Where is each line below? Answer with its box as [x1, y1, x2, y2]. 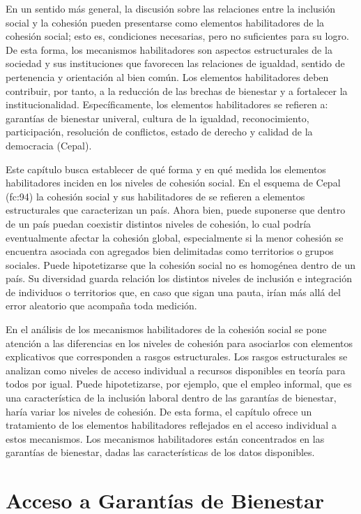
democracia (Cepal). [6, 138, 92, 152]
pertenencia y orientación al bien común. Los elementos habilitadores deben [6, 69, 329, 84]
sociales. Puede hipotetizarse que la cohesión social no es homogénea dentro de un [6, 257, 355, 272]
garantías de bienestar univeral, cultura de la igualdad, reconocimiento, [6, 110, 309, 125]
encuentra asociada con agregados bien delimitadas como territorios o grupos [6, 244, 334, 258]
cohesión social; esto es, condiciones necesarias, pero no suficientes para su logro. [6, 29, 349, 43]
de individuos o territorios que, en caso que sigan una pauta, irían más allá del [6, 284, 341, 299]
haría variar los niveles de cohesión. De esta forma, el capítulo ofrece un [6, 404, 312, 418]
